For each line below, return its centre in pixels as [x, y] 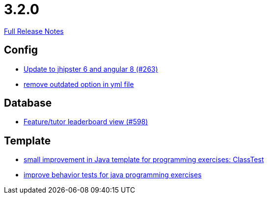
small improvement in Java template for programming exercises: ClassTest [144, 160]
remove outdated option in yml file [79, 84]
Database [28, 103]
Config [21, 50]
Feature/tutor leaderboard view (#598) [86, 122]
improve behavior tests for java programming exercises [113, 175]
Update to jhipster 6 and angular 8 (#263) [91, 69]
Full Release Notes [34, 31]
